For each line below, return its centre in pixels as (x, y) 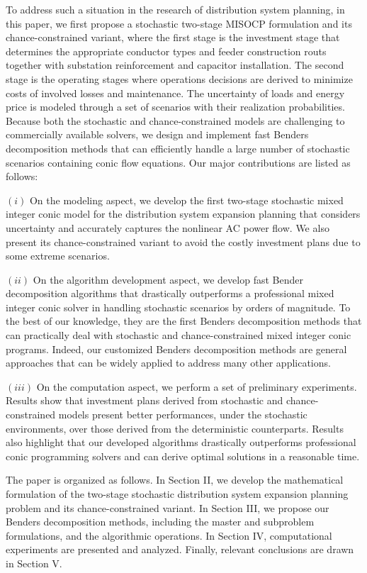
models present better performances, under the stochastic (183, 415)
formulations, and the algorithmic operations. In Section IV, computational (169, 535)
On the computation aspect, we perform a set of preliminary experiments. (197, 386)
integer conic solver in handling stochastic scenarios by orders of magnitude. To (178, 307)
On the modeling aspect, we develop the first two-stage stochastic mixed (186, 200)
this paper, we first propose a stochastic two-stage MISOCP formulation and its (179, 23)
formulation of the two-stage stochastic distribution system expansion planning (177, 494)
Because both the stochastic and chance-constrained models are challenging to (175, 120)
